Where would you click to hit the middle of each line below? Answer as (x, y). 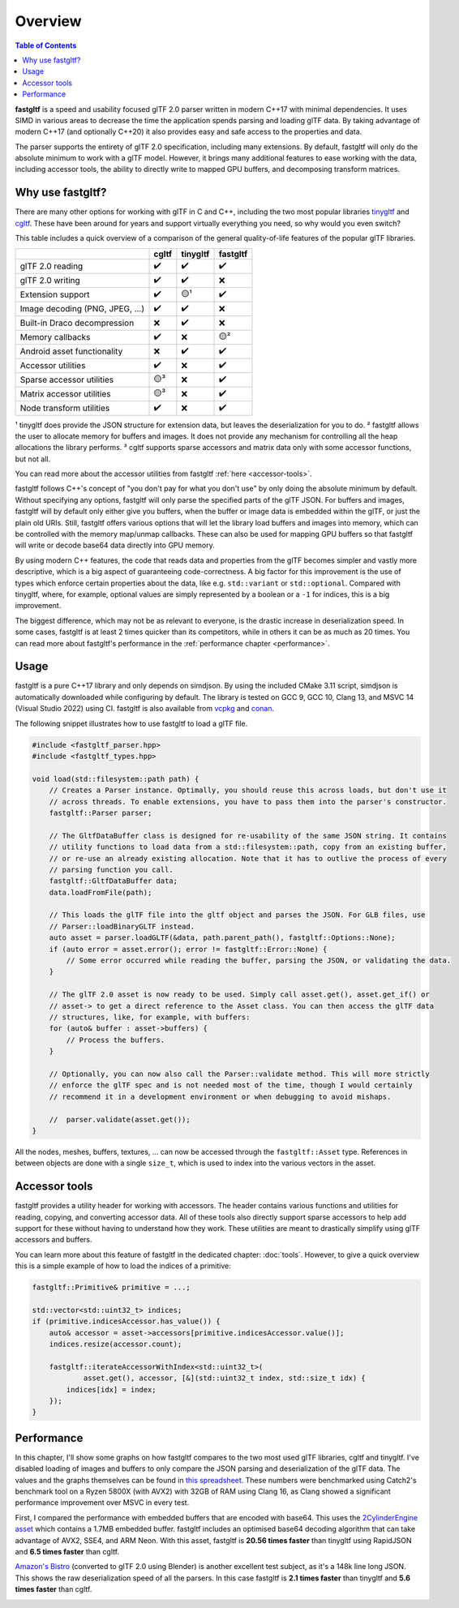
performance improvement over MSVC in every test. (102, 1503)
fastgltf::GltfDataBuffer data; (114, 881)
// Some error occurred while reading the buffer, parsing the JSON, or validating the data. (259, 961)
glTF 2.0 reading (51, 266)
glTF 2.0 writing (50, 281)
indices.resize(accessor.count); (116, 1344)
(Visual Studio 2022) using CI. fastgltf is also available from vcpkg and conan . (145, 709)
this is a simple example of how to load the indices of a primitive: (123, 1266)
